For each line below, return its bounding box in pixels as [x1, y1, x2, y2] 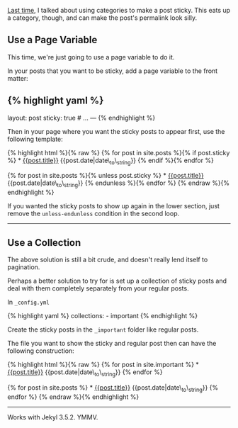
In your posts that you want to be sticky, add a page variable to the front [7, 67, 218, 75]
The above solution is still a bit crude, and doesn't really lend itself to [7, 255, 208, 264]
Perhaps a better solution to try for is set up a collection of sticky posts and [7, 276, 227, 286]
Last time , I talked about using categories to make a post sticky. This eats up [7, 6, 231, 14]
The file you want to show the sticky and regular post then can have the [7, 339, 217, 348]
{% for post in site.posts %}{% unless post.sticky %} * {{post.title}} [7, 171, 204, 180]
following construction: [7, 347, 74, 355]
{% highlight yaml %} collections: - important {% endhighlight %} [7, 312, 198, 320]
